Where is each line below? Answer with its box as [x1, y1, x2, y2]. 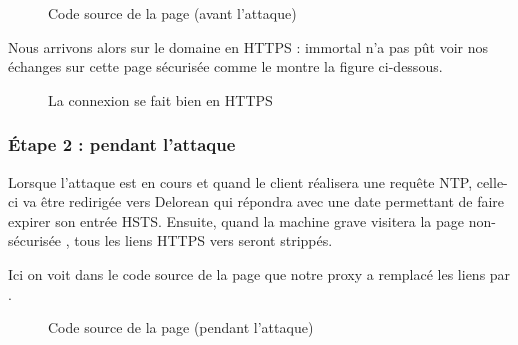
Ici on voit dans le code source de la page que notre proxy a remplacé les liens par [8, 263, 511, 284]
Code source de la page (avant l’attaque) [48, 3, 297, 23]
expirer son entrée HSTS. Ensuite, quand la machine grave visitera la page [8, 210, 465, 231]
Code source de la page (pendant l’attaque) [48, 317, 314, 338]
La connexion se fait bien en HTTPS [48, 89, 273, 110]
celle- [476, 171, 508, 192]
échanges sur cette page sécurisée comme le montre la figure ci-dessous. [8, 56, 443, 77]
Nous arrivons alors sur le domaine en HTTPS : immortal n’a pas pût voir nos [8, 36, 489, 57]
